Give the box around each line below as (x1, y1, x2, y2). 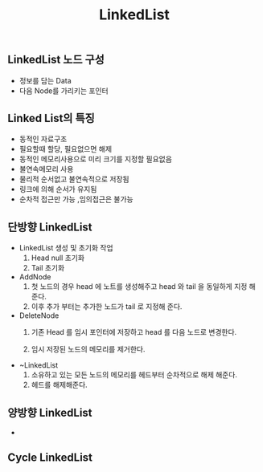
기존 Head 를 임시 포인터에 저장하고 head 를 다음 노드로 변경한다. (31, 328, 237, 337)
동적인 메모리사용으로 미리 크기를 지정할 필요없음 (18, 154, 172, 164)
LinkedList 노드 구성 (7, 53, 105, 67)
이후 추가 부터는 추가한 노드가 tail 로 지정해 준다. (31, 302, 183, 311)
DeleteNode (18, 311, 60, 320)
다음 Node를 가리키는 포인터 (18, 86, 109, 96)
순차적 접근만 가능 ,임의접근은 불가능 (18, 194, 134, 204)
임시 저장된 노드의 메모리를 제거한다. (31, 344, 146, 354)
